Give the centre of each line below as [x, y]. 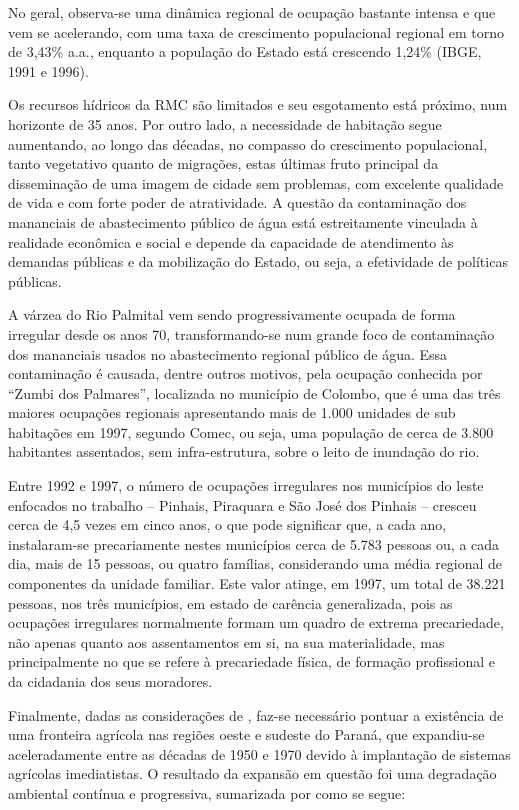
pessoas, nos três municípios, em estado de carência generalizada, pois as [230, 602]
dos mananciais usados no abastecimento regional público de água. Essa [228, 353]
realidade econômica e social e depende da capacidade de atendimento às [231, 241]
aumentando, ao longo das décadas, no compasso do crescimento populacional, [248, 143]
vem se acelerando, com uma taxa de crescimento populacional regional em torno [256, 31]
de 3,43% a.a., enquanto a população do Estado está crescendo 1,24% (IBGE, [245, 51]
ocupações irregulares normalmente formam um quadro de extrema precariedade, [256, 622]
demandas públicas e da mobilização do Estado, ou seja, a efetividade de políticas [258, 261]
